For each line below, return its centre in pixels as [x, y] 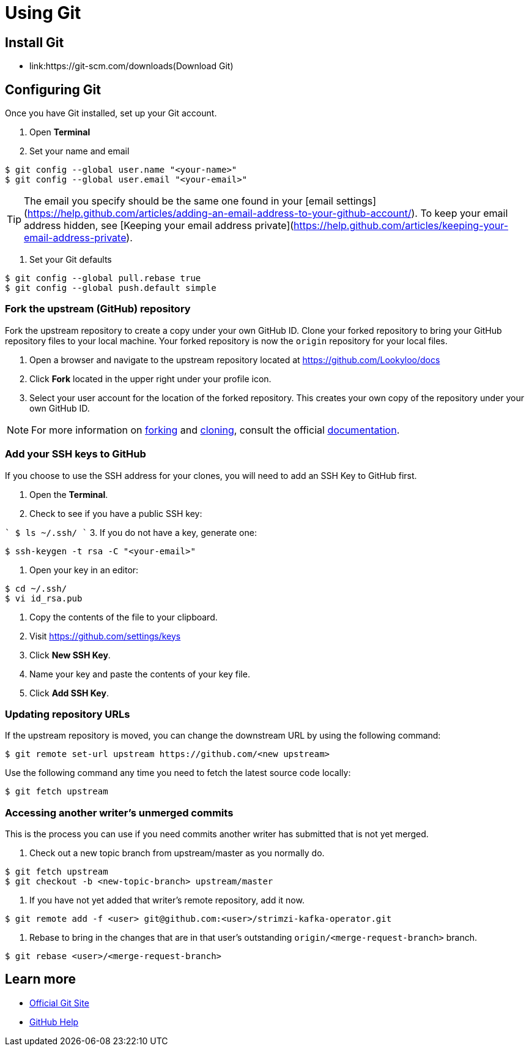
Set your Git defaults [71, 260]
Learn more [41, 979]
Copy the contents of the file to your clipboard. [124, 617]
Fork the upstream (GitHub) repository [98, 309]
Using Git [43, 13]
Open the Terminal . [69, 494]
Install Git [35, 42]
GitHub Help [54, 1022]
